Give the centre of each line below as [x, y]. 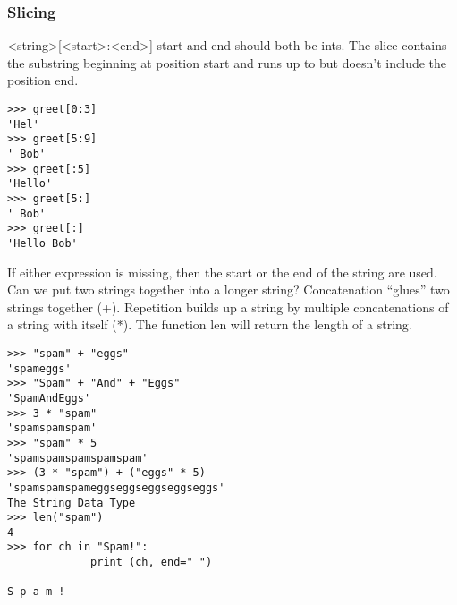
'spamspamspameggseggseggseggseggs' [116, 487]
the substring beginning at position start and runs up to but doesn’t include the [227, 62]
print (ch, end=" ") [152, 562]
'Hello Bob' [42, 243]
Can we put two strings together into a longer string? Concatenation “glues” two [228, 290]
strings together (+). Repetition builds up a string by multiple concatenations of [228, 307]
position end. [43, 80]
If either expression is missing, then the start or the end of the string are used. [222, 272]
